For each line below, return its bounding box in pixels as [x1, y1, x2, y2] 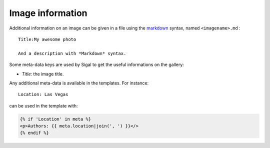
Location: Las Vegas [18, 91, 68, 97]
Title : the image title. [21, 70, 64, 77]
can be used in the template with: [9, 102, 78, 108]
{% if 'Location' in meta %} [19, 116, 91, 122]
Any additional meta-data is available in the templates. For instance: [9, 80, 149, 86]
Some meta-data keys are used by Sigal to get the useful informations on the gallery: [9, 61, 184, 67]
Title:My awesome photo [18, 36, 76, 42]
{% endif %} [19, 130, 49, 136]
